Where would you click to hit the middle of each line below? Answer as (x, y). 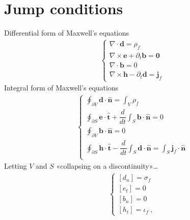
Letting (16, 166)
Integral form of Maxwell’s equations (61, 88)
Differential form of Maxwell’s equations (67, 33)
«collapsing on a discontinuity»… (107, 166)
